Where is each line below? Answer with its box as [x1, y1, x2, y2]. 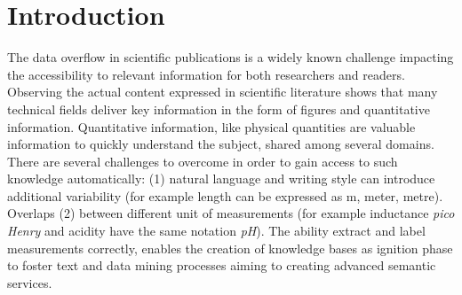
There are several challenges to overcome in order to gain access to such [7, 151, 398, 170]
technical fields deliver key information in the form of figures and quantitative [7, 99, 430, 118]
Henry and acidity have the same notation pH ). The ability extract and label [7, 221, 426, 240]
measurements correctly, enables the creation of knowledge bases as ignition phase [7, 238, 453, 257]
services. [7, 273, 52, 291]
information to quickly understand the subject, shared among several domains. [7, 135, 434, 153]
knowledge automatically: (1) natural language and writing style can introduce [7, 169, 435, 188]
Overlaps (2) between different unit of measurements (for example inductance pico [7, 204, 455, 222]
